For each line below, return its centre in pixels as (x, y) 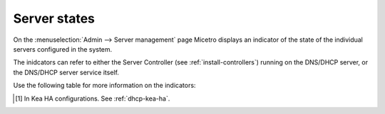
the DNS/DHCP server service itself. (66, 72)
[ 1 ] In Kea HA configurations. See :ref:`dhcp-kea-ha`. (93, 98)
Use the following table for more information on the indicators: (104, 86)
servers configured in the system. (63, 49)
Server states (54, 18)
